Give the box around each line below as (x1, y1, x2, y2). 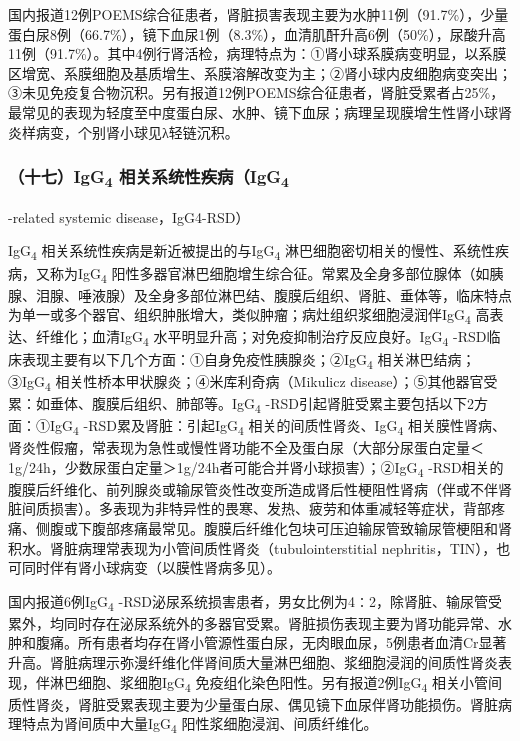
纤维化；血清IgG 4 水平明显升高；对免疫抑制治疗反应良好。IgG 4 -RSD (35, 326, 487, 350)
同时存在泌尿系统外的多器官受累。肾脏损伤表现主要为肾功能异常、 (63, 612, 498, 633)
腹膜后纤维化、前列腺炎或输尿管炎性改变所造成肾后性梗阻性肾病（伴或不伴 (8, 478, 498, 499)
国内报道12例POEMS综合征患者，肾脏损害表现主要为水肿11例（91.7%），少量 (8, 4, 509, 24)
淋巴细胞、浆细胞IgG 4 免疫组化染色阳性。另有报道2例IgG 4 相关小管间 (49, 671, 503, 695)
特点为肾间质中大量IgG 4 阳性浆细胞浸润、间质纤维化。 (21, 713, 378, 737)
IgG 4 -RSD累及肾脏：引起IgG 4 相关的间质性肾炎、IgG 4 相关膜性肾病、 (49, 414, 507, 438)
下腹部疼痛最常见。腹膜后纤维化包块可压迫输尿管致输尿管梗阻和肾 (77, 517, 512, 538)
